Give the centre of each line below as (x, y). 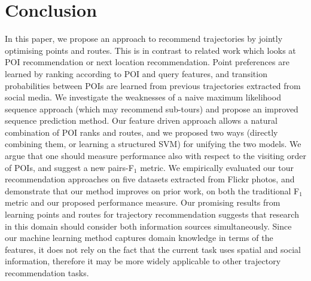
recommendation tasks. (47, 273)
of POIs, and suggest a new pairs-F (69, 167)
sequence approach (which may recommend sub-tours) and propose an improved (152, 109)
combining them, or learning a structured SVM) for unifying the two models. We (153, 144)
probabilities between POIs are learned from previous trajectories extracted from (153, 85)
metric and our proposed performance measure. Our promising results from (143, 202)
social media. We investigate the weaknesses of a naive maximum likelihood (143, 97)
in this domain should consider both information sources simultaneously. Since (148, 226)
